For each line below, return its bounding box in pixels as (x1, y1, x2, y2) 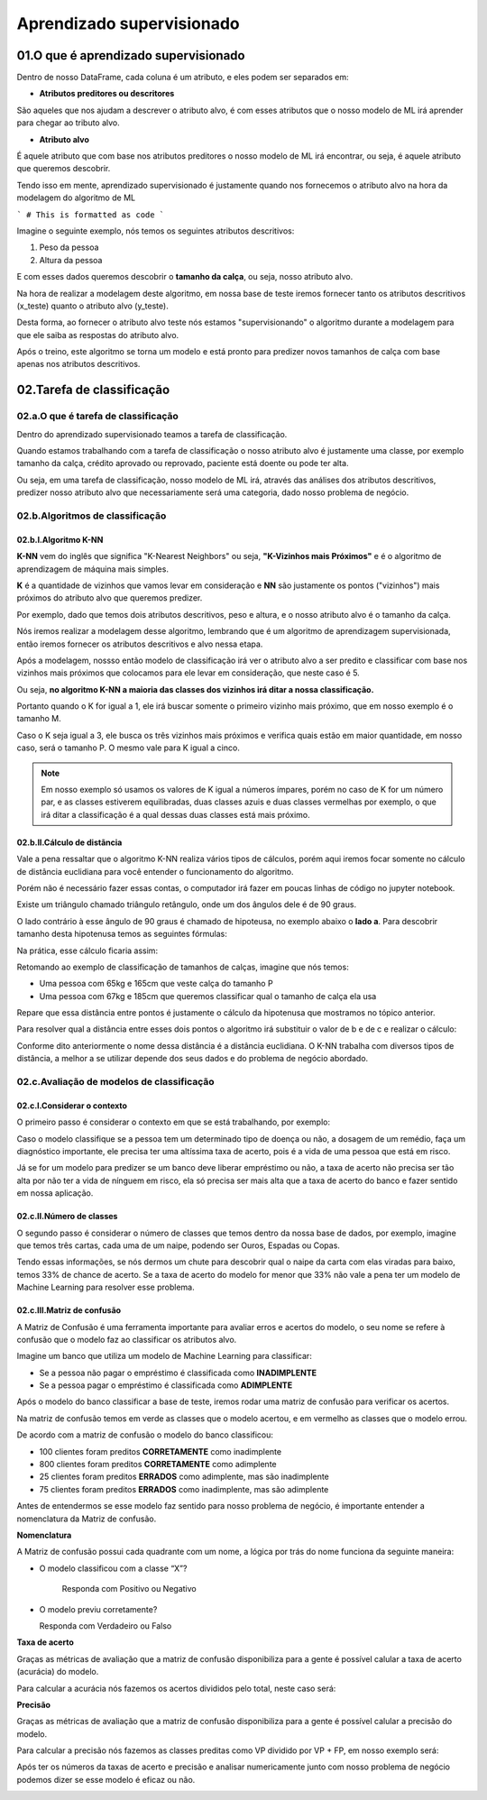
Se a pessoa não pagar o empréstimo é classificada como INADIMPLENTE (39, 1367, 317, 1378)
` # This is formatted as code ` (16, 209, 165, 220)
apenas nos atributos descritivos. (16, 359, 141, 370)
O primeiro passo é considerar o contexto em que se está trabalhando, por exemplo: (16, 1116, 331, 1127)
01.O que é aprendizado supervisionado (16, 48, 245, 63)
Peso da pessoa (39, 242, 99, 253)
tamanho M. (16, 713, 62, 724)
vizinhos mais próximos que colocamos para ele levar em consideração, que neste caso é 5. (16, 667, 360, 678)
